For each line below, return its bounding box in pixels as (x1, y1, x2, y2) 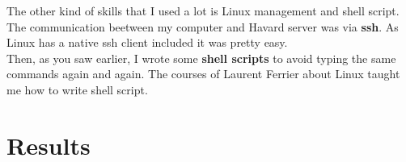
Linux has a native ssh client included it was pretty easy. (6, 34, 288, 51)
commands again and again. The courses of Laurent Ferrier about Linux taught (6, 65, 400, 82)
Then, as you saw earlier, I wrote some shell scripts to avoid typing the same (6, 49, 396, 66)
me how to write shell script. (6, 81, 148, 98)
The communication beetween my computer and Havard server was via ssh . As (6, 18, 399, 35)
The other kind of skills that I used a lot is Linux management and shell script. (6, 2, 400, 19)
